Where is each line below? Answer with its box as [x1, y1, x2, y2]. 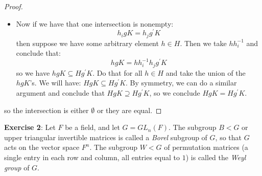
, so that [215, 131, 242, 142]
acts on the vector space [4, 142, 80, 152]
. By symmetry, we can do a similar [126, 77, 237, 88]
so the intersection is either [4, 104, 89, 115]
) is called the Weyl [185, 152, 246, 163]
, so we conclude [149, 87, 200, 98]
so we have [16, 67, 50, 78]
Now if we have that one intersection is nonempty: [16, 18, 174, 29]
